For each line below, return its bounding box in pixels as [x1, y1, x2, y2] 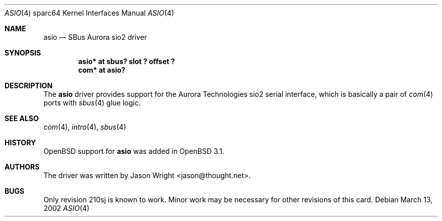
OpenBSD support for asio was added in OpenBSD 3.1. [43, 147, 224, 155]
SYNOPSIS [5, 48, 41, 57]
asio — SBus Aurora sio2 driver [43, 33, 147, 41]
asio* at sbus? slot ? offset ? [78, 57, 175, 66]
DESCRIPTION [5, 81, 53, 90]
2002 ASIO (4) [43, 204, 90, 212]
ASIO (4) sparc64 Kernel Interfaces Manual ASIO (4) [5, 9, 174, 17]
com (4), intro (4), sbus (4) [43, 123, 127, 131]
